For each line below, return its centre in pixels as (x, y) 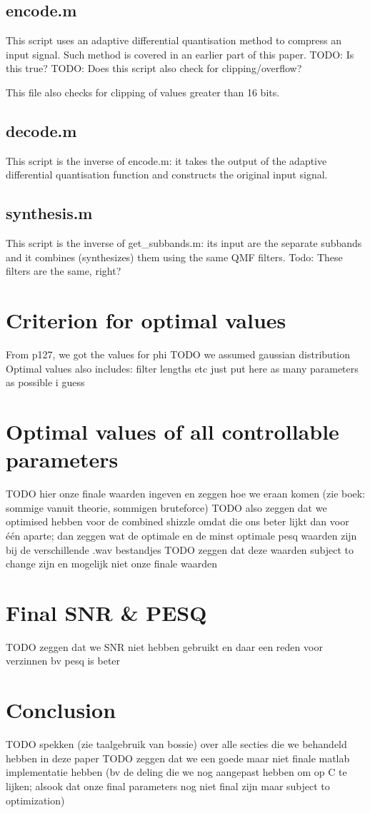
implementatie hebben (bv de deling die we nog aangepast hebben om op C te (176, 772)
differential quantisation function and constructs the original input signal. (167, 175)
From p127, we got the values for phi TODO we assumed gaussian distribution (178, 354)
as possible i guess (45, 382)
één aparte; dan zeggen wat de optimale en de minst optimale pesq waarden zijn (181, 535)
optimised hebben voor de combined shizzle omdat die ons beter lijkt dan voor (177, 521)
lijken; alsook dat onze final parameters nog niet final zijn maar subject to (168, 786)
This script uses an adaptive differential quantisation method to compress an (174, 40)
